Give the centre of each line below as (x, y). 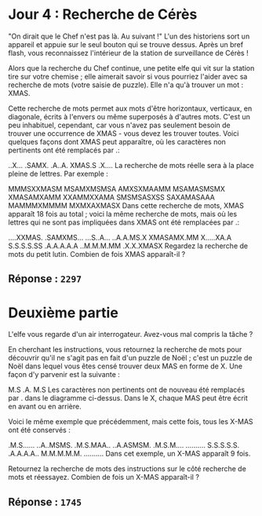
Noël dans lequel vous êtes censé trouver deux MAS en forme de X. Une (126, 366)
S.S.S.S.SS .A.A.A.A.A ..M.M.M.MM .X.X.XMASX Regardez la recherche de (128, 246)
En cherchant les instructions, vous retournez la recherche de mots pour (125, 349)
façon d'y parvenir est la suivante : (64, 375)
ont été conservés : (39, 430)
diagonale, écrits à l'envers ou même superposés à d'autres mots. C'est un (129, 116)
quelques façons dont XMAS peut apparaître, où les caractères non (117, 141)
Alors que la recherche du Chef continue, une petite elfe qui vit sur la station (131, 68)
